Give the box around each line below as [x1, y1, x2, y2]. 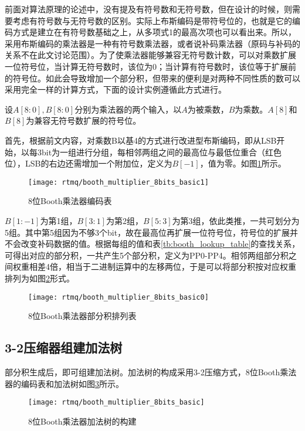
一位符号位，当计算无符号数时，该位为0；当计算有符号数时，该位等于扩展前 [5, 60, 296, 72]
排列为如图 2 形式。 [5, 272, 74, 284]
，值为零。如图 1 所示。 [199, 157, 286, 169]
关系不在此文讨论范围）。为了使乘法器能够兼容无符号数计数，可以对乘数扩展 [5, 49, 296, 61]
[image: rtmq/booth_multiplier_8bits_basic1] [28, 178, 209, 186]
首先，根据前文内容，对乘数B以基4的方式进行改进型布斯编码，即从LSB [5, 134, 277, 146]
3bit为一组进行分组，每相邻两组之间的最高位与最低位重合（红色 [37, 145, 282, 158]
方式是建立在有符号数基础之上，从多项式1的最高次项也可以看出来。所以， [12, 26, 296, 38]
